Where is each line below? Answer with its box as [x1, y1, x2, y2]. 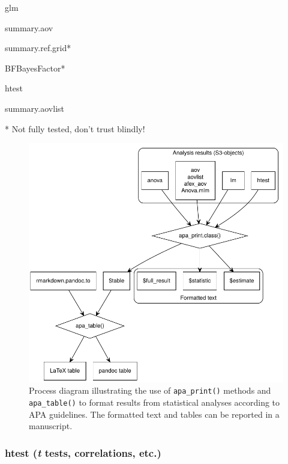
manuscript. [29, 420, 73, 432]
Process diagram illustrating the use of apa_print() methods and [29, 384, 271, 397]
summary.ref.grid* [5, 41, 71, 54]
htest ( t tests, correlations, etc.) [5, 445, 161, 460]
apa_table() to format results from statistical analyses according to [29, 395, 280, 408]
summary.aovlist [5, 102, 64, 114]
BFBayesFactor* [5, 61, 65, 74]
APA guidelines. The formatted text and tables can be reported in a [29, 408, 280, 420]
